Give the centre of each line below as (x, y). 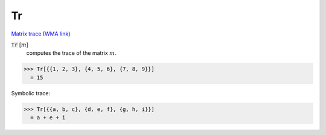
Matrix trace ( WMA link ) (41, 34)
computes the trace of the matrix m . (71, 53)
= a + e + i (48, 118)
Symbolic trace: (31, 93)
